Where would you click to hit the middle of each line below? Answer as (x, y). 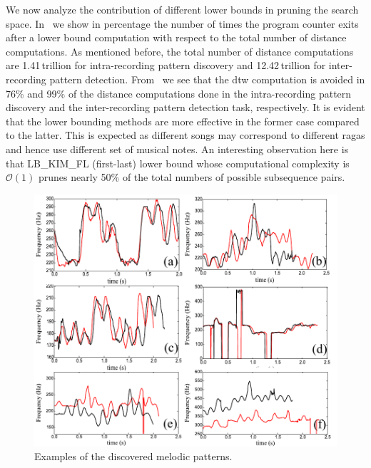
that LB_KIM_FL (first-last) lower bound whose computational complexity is (178, 163)
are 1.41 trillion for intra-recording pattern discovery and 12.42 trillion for (166, 65)
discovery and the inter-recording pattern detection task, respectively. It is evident (185, 107)
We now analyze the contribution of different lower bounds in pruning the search (182, 9)
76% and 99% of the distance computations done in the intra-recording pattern (179, 93)
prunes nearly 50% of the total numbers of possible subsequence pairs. (192, 177)
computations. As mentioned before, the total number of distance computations (180, 51)
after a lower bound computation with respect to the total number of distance (176, 37)
